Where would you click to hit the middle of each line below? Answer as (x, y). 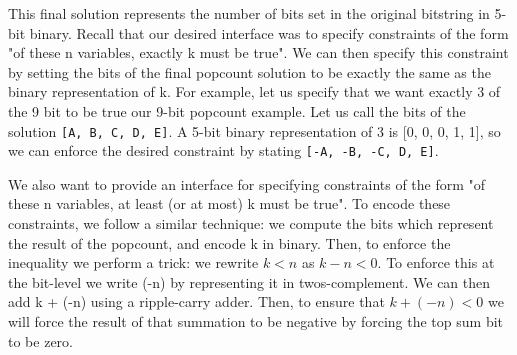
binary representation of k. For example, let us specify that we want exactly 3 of (254, 91)
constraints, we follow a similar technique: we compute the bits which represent (251, 223)
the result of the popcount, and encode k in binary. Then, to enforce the (229, 242)
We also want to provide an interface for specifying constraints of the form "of (247, 183)
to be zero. (40, 340)
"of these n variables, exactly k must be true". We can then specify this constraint (258, 52)
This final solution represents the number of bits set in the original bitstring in (249, 13)
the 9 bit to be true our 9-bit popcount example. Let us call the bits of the (237, 110)
